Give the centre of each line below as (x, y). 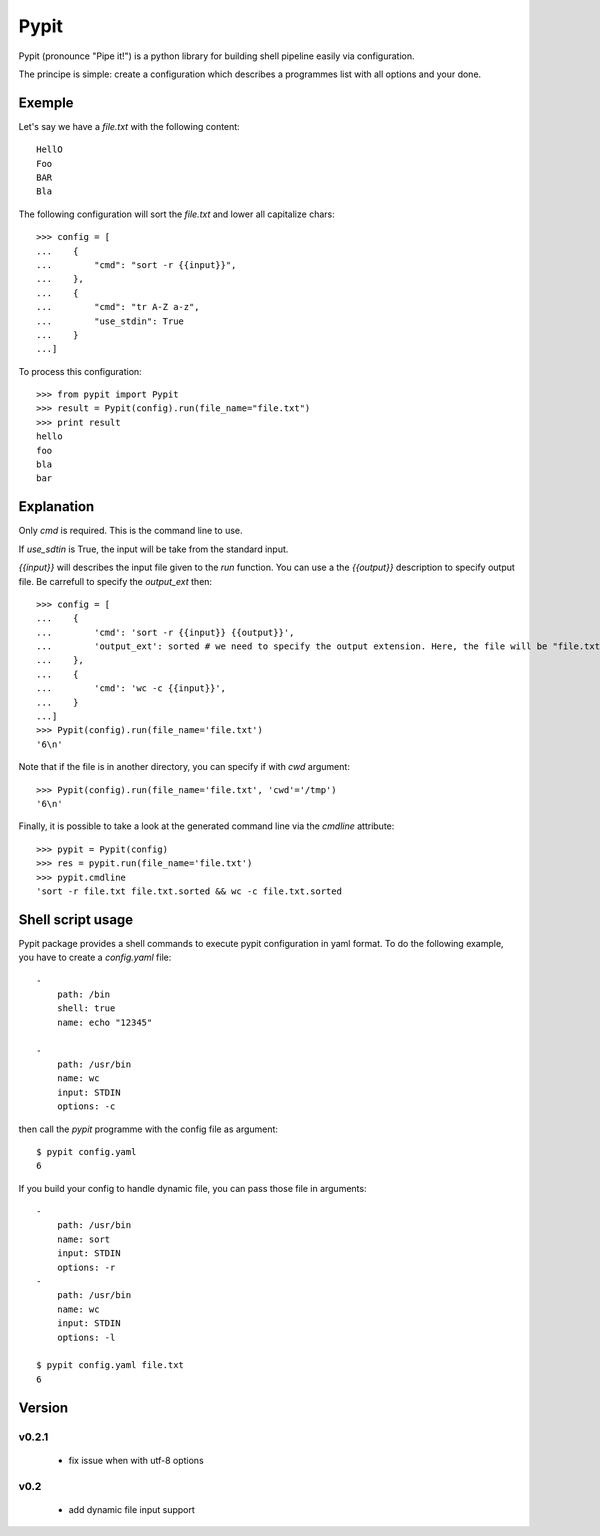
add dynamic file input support (131, 1509)
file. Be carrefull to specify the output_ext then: (115, 581)
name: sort (83, 1239)
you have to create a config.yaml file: (95, 957)
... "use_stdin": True (110, 321)
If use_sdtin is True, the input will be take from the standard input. (153, 549)
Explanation (56, 506)
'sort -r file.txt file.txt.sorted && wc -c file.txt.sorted (189, 891)
